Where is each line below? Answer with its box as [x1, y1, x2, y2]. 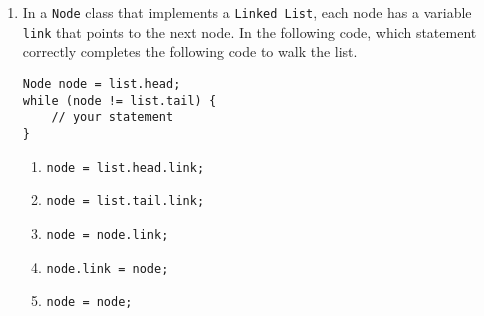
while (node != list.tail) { [22, 93, 217, 108]
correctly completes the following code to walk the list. [22, 41, 358, 62]
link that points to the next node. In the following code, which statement [22, 21, 477, 42]
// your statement [51, 110, 174, 125]
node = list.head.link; [46, 160, 205, 175]
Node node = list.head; [22, 76, 181, 91]
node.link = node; [46, 261, 169, 276]
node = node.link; [46, 227, 169, 242]
